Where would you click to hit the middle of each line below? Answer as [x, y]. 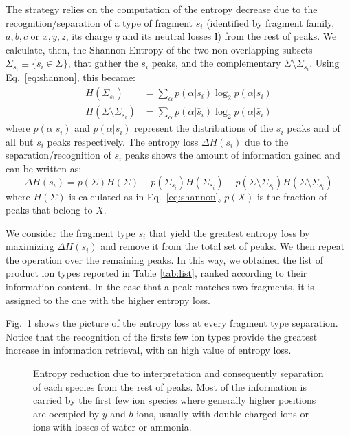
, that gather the [103, 63]
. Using [325, 63]
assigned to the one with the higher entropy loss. [108, 300]
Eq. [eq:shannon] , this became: [70, 77]
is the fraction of [292, 196]
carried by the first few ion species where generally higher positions [175, 400]
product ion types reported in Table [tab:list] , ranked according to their [156, 273]
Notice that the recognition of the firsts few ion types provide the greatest [162, 336]
